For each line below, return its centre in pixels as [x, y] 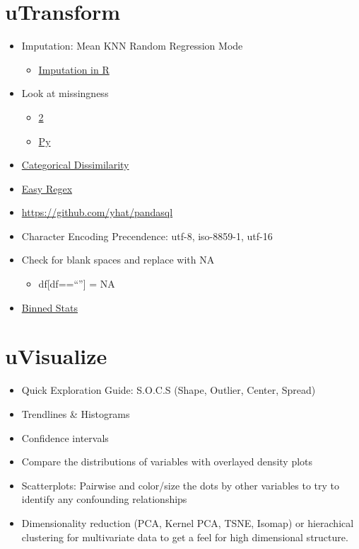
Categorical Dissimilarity [75, 165]
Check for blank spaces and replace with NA [118, 260]
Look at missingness [65, 93]
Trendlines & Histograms [76, 413]
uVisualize [56, 356]
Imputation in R [74, 69]
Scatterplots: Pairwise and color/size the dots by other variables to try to [180, 485]
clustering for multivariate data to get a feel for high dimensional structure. [185, 537]
